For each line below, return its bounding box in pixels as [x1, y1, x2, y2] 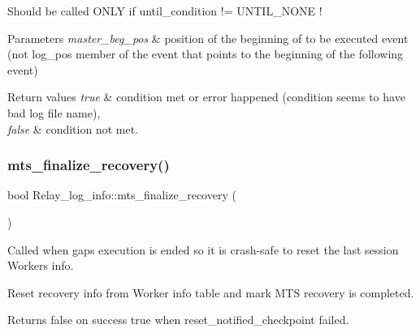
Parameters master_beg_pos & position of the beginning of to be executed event [7, 29, 409, 46]
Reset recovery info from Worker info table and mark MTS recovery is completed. [7, 284, 414, 301]
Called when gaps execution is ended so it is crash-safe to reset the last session [7, 241, 399, 258]
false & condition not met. [7, 120, 138, 137]
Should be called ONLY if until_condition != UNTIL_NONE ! [7, 2, 323, 19]
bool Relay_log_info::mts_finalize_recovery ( [7, 186, 236, 203]
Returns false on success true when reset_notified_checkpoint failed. [7, 311, 349, 328]
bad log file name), [7, 104, 101, 121]
